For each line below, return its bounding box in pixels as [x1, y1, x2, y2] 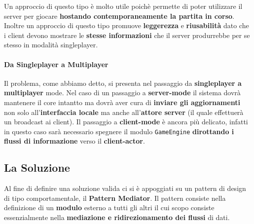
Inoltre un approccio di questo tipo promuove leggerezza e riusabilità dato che [4, 20, 249, 31]
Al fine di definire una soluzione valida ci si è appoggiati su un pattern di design [4, 183, 246, 193]
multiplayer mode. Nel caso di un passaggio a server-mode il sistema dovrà [4, 87, 241, 98]
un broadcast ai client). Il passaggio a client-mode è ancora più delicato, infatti [4, 116, 248, 127]
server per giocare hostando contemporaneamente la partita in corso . [4, 10, 234, 21]
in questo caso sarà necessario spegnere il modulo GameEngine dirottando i [4, 126, 234, 136]
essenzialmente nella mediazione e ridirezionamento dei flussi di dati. [4, 212, 230, 222]
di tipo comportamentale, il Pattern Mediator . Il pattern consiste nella [4, 192, 226, 203]
